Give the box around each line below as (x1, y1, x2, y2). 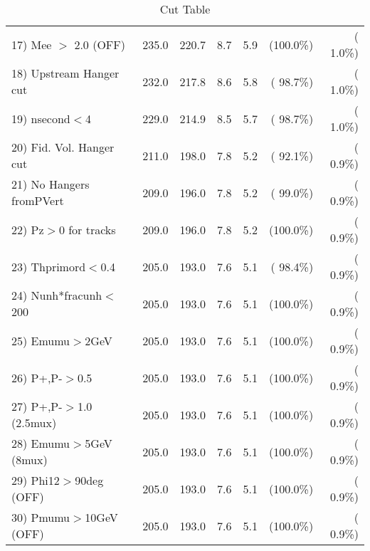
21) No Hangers (11, 176, 90, 192)
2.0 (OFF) (74, 36, 125, 53)
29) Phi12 (11, 472, 60, 488)
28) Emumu (11, 435, 70, 451)
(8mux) (11, 451, 48, 468)
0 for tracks (58, 221, 116, 238)
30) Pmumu (11, 509, 70, 525)
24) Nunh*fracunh (11, 287, 102, 303)
